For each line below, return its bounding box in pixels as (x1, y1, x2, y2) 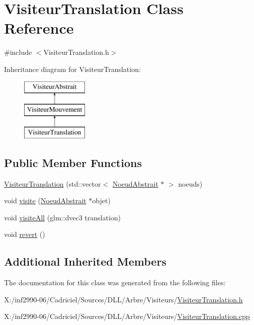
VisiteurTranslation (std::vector (4, 178, 101, 189)
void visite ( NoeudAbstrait (4, 195, 87, 206)
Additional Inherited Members (4, 254, 166, 269)
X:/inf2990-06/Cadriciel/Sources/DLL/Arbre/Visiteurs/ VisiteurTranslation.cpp (4, 311, 250, 321)
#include (4, 47, 32, 57)
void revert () (4, 229, 45, 239)
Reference (4, 18, 74, 38)
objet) (92, 195, 111, 206)
